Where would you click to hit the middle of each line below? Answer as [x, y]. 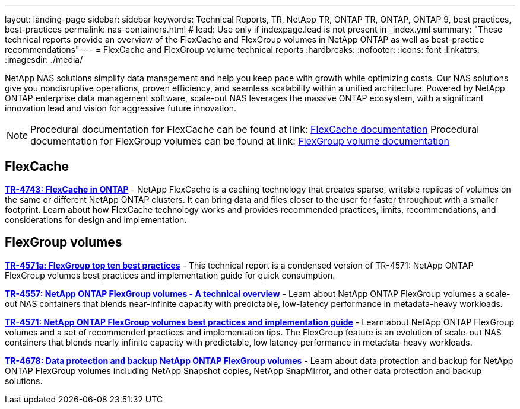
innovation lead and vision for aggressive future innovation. [121, 108]
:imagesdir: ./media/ [44, 60]
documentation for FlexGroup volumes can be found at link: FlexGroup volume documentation [240, 141]
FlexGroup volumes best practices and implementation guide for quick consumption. [170, 275]
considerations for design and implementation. [96, 219]
